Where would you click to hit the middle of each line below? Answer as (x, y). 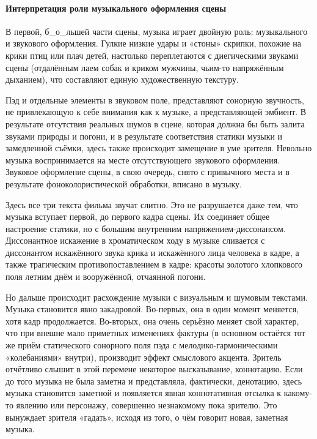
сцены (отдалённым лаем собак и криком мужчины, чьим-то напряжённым (145, 67)
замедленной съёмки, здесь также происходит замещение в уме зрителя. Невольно (159, 148)
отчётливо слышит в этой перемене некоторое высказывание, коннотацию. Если (154, 369)
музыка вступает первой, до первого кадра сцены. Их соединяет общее (138, 216)
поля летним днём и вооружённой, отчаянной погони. (106, 276)
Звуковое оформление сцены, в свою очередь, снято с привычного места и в (148, 172)
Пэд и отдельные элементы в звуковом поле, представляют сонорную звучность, (155, 99)
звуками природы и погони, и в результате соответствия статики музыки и (144, 136)
